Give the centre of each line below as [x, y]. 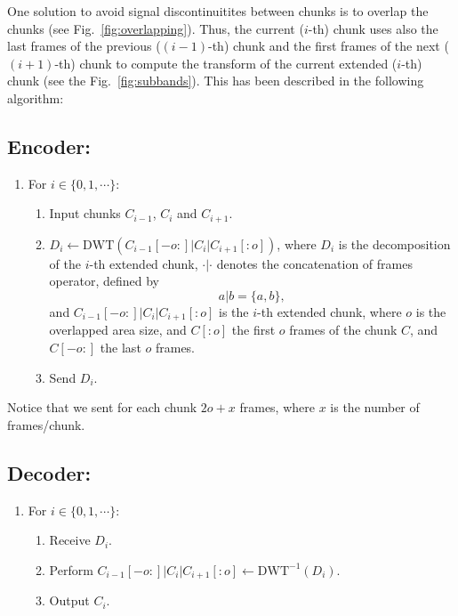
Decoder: [49, 472]
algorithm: [36, 97]
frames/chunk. [46, 424]
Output [69, 600]
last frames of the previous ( [84, 46]
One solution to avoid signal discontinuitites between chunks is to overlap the [218, 11]
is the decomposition [394, 243]
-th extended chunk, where [329, 312]
